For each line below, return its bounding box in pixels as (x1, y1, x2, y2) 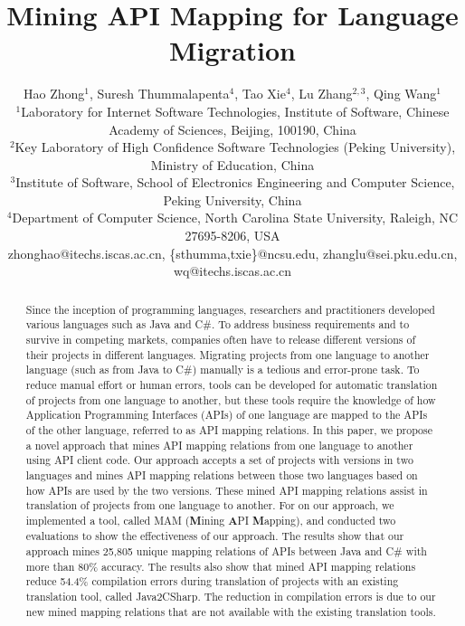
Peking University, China (163, 190, 302, 209)
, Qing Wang (365, 84, 437, 103)
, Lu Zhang (290, 84, 353, 103)
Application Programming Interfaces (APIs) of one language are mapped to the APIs (25, 407, 428, 422)
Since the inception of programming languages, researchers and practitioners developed (25, 301, 435, 317)
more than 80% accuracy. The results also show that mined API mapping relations (25, 558, 416, 574)
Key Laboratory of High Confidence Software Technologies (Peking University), (14, 138, 456, 156)
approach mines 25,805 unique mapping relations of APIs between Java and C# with (25, 544, 427, 559)
